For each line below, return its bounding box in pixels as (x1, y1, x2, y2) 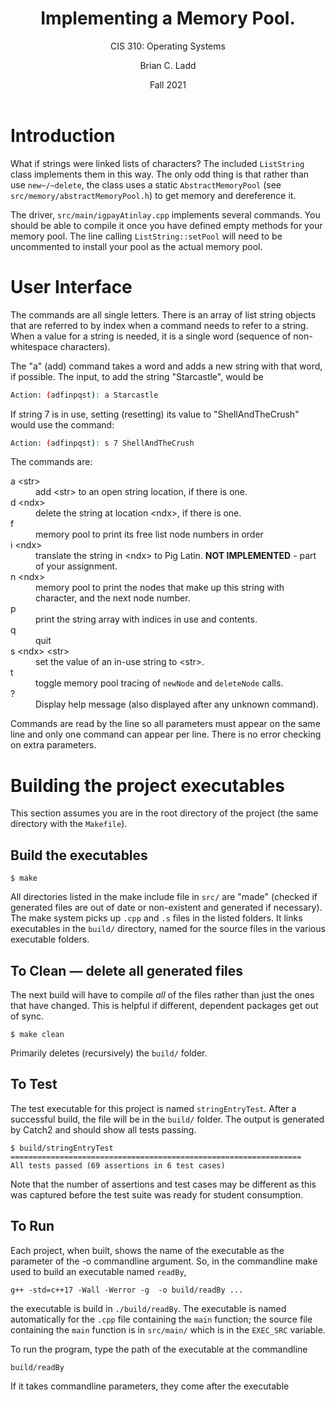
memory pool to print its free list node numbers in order (35, 528, 264, 541)
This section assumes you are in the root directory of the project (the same (10, 807, 319, 819)
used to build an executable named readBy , (10, 1265, 187, 1277)
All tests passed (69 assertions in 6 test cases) (10, 1160, 226, 1171)
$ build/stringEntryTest (10, 1143, 114, 1153)
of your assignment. (35, 560, 118, 572)
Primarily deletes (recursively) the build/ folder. (10, 1047, 208, 1059)
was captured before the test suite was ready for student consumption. (10, 1188, 304, 1201)
